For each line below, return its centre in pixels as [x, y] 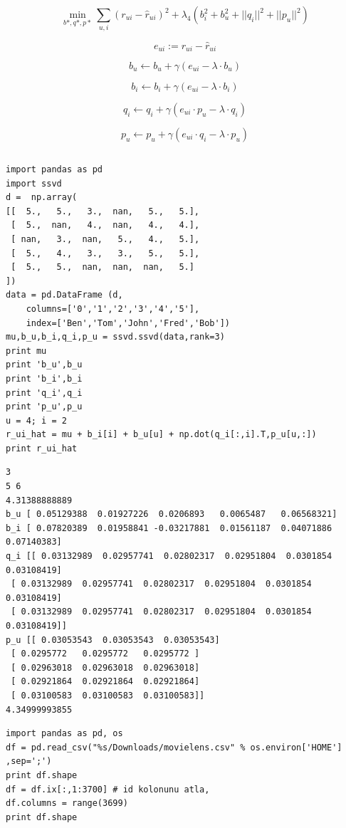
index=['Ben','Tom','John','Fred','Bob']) [128, 323]
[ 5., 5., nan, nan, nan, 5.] [103, 267]
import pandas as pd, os [64, 734]
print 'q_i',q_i [44, 393]
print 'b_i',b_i [44, 378]
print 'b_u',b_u [44, 365]
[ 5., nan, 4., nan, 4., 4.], [105, 225]
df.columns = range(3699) [67, 803]
